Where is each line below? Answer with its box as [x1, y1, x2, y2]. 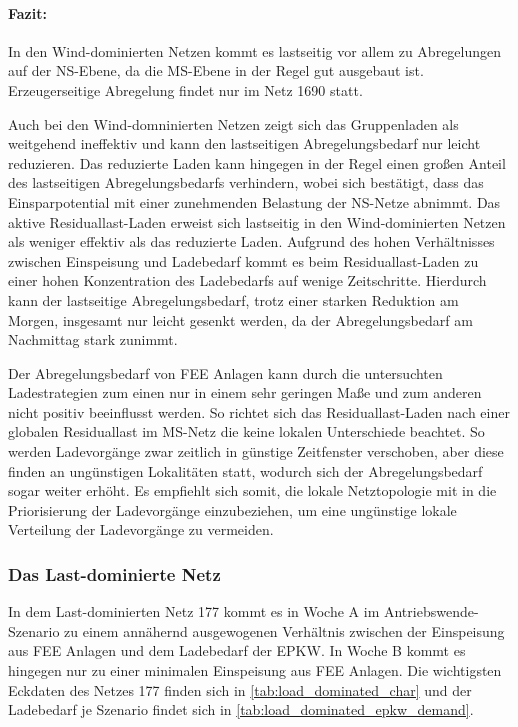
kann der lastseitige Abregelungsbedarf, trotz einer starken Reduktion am [8, 289, 459, 310]
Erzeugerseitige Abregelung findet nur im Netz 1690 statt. [8, 79, 363, 100]
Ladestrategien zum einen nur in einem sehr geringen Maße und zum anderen [8, 382, 482, 403]
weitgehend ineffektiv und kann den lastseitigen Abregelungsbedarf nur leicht [8, 133, 481, 154]
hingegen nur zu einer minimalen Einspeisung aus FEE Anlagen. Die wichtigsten [8, 660, 502, 681]
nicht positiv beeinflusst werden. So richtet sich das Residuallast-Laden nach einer [8, 401, 510, 422]
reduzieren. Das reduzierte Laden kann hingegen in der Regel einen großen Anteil [8, 152, 506, 173]
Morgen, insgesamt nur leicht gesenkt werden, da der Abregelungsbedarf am [8, 309, 473, 330]
